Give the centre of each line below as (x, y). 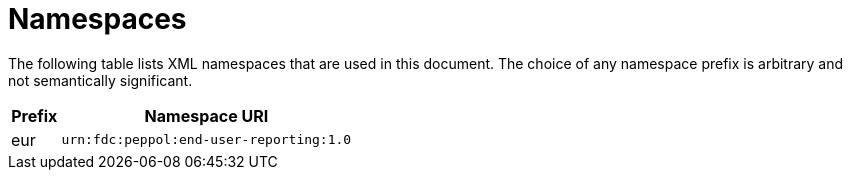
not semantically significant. (100, 80)
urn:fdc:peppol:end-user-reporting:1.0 (206, 140)
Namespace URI (206, 115)
